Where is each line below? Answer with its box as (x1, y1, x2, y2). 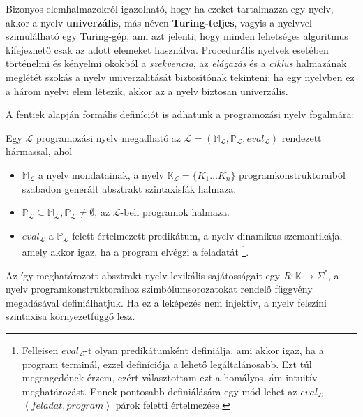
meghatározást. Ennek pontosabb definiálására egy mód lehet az (22, 383, 297, 398)
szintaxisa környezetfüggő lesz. (6, 309, 135, 323)
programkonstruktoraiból (239, 167, 346, 182)
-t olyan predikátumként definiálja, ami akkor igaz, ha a (84, 342, 324, 357)
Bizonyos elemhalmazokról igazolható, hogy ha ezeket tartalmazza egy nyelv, (6, 1, 334, 15)
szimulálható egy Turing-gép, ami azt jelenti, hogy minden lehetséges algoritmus (6, 29, 348, 43)
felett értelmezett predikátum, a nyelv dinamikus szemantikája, (72, 228, 343, 242)
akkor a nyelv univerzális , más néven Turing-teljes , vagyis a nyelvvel (6, 15, 312, 29)
